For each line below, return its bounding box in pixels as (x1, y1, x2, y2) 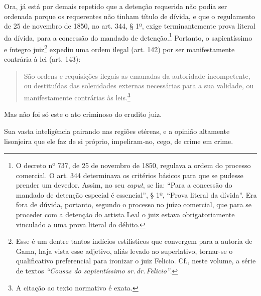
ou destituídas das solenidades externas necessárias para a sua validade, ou (24, 80, 254, 91)
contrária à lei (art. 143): (4, 54, 81, 64)
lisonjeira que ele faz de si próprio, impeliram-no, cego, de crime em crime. (4, 135, 233, 146)
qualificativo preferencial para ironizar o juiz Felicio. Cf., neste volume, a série (16, 255, 256, 266)
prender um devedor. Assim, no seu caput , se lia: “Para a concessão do (16, 180, 232, 190)
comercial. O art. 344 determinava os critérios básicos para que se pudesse (16, 170, 243, 180)
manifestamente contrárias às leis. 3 (24, 91, 130, 102)
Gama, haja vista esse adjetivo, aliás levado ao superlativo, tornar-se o (16, 245, 233, 256)
